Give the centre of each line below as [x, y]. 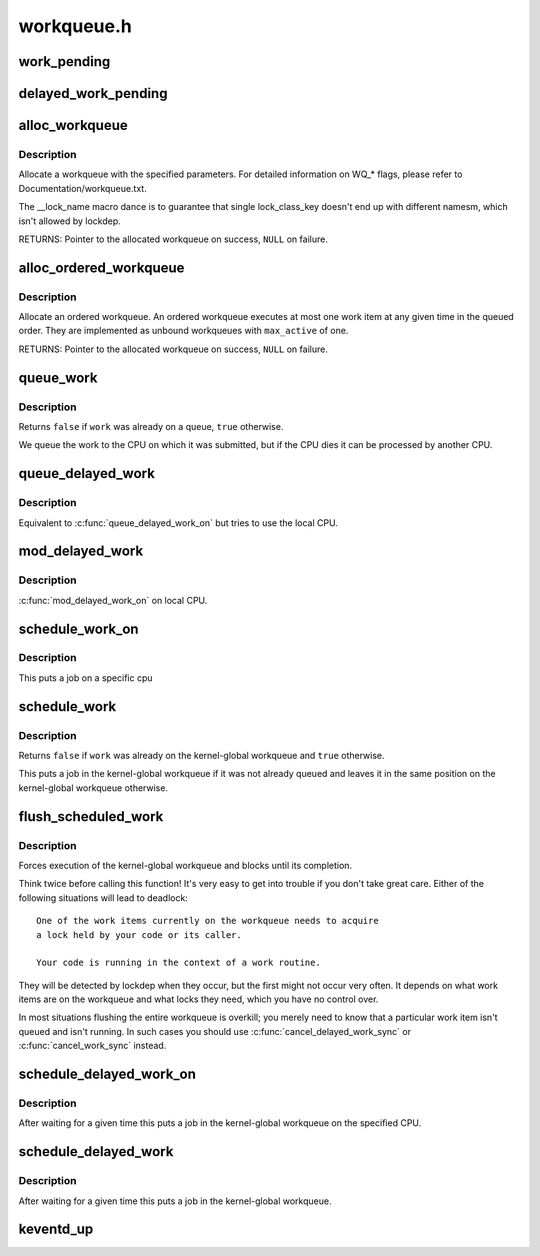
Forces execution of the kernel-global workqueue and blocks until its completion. [185, 865]
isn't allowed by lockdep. [70, 221]
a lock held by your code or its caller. [139, 934]
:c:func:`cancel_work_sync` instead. [92, 1046]
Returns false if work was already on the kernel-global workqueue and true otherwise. [201, 756]
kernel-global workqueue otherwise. [93, 787]
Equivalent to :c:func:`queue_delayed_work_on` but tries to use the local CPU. [178, 522]
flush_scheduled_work [91, 816]
